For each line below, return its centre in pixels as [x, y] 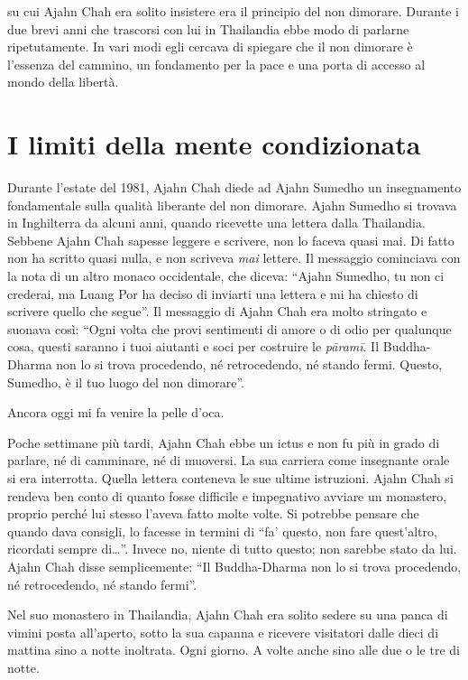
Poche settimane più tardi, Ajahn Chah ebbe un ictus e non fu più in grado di [224, 442]
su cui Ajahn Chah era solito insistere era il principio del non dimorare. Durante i [233, 11]
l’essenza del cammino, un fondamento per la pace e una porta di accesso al [216, 64]
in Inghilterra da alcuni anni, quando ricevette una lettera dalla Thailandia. [216, 223]
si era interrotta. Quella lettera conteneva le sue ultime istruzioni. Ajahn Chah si [230, 478]
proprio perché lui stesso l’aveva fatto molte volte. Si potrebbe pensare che [213, 513]
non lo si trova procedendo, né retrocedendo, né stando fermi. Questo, [249, 364]
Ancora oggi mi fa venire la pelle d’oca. [116, 412]
